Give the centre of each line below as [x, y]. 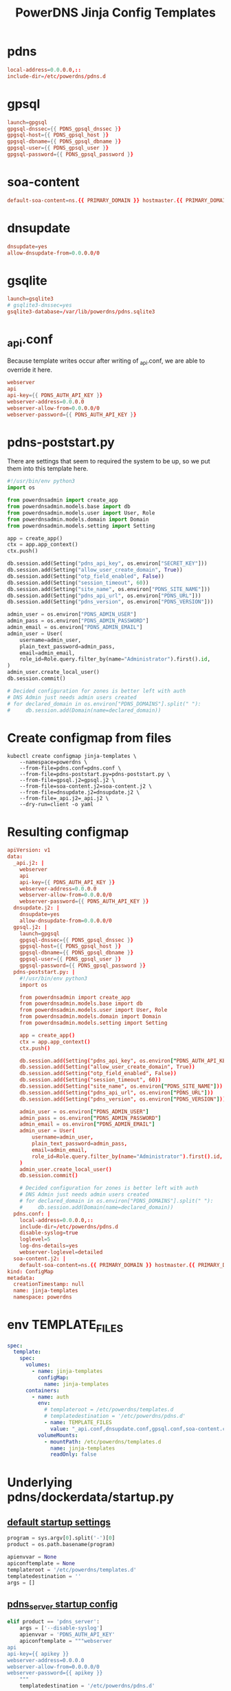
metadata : [21, 1278]
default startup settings [59, 1522]
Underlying [40, 1482]
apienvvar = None [32, 1557]
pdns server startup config [63, 1605]
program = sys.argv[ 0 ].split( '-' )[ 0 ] [61, 1538]
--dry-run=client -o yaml [57, 805]
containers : [42, 1390]
